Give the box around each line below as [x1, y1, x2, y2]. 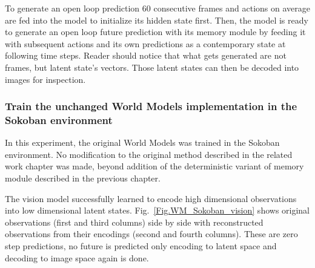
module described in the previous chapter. [5, 172, 161, 185]
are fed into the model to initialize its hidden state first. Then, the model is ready [5, 13, 308, 26]
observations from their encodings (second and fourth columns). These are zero [5, 227, 298, 240]
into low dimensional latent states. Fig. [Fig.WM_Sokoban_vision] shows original [5, 204, 310, 217]
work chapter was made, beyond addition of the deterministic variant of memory [5, 160, 304, 172]
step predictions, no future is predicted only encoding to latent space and [5, 240, 277, 252]
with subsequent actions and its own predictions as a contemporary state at [5, 37, 286, 50]
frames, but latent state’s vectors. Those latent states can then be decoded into [5, 60, 299, 73]
